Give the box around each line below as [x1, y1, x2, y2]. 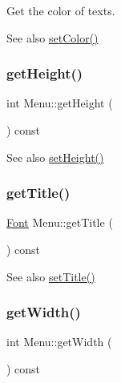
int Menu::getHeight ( [6, 95, 113, 111]
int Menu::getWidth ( [6, 333, 112, 350]
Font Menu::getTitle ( [6, 214, 113, 231]
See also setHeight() [6, 148, 104, 165]
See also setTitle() [6, 268, 95, 284]
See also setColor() [6, 29, 99, 46]
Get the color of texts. [6, 2, 115, 18]
